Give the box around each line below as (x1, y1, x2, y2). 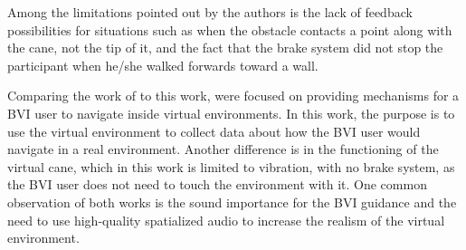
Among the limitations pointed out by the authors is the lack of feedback (7, 3, 413, 21)
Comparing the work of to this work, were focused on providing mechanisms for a (7, 86, 460, 105)
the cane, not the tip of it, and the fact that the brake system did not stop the (7, 38, 443, 57)
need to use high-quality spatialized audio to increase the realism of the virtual (7, 210, 445, 229)
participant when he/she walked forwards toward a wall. (7, 55, 319, 74)
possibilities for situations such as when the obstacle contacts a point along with (7, 20, 452, 39)
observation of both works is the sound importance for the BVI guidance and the (7, 192, 457, 211)
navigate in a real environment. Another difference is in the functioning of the (7, 139, 439, 159)
